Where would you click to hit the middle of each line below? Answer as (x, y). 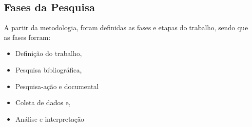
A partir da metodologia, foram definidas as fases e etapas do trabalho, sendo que (126, 27)
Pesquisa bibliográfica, (48, 69)
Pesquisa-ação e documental (57, 86)
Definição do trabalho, (48, 53)
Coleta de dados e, (43, 102)
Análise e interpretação (50, 118)
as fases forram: (27, 37)
